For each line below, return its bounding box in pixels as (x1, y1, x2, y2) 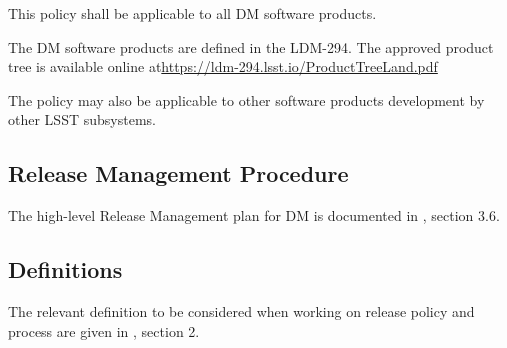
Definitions (8, 254, 123, 285)
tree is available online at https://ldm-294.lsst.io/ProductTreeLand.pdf (8, 56, 438, 77)
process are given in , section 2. (8, 320, 200, 341)
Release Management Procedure (8, 158, 349, 189)
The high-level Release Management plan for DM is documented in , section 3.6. (8, 205, 500, 226)
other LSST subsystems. (8, 109, 156, 130)
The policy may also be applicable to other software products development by (8, 89, 485, 110)
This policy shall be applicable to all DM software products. (8, 3, 377, 23)
